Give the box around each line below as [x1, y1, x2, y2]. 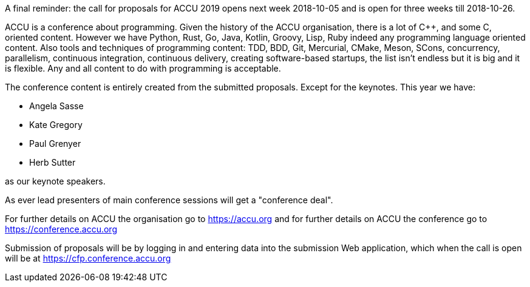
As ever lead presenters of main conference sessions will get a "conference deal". [5, 195, 333, 205]
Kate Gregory [29, 120, 83, 130]
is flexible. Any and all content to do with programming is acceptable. [5, 63, 281, 73]
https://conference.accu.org [5, 224, 117, 234]
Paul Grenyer [29, 138, 81, 149]
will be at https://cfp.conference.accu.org [5, 253, 171, 263]
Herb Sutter [29, 157, 76, 167]
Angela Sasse [29, 101, 84, 111]
